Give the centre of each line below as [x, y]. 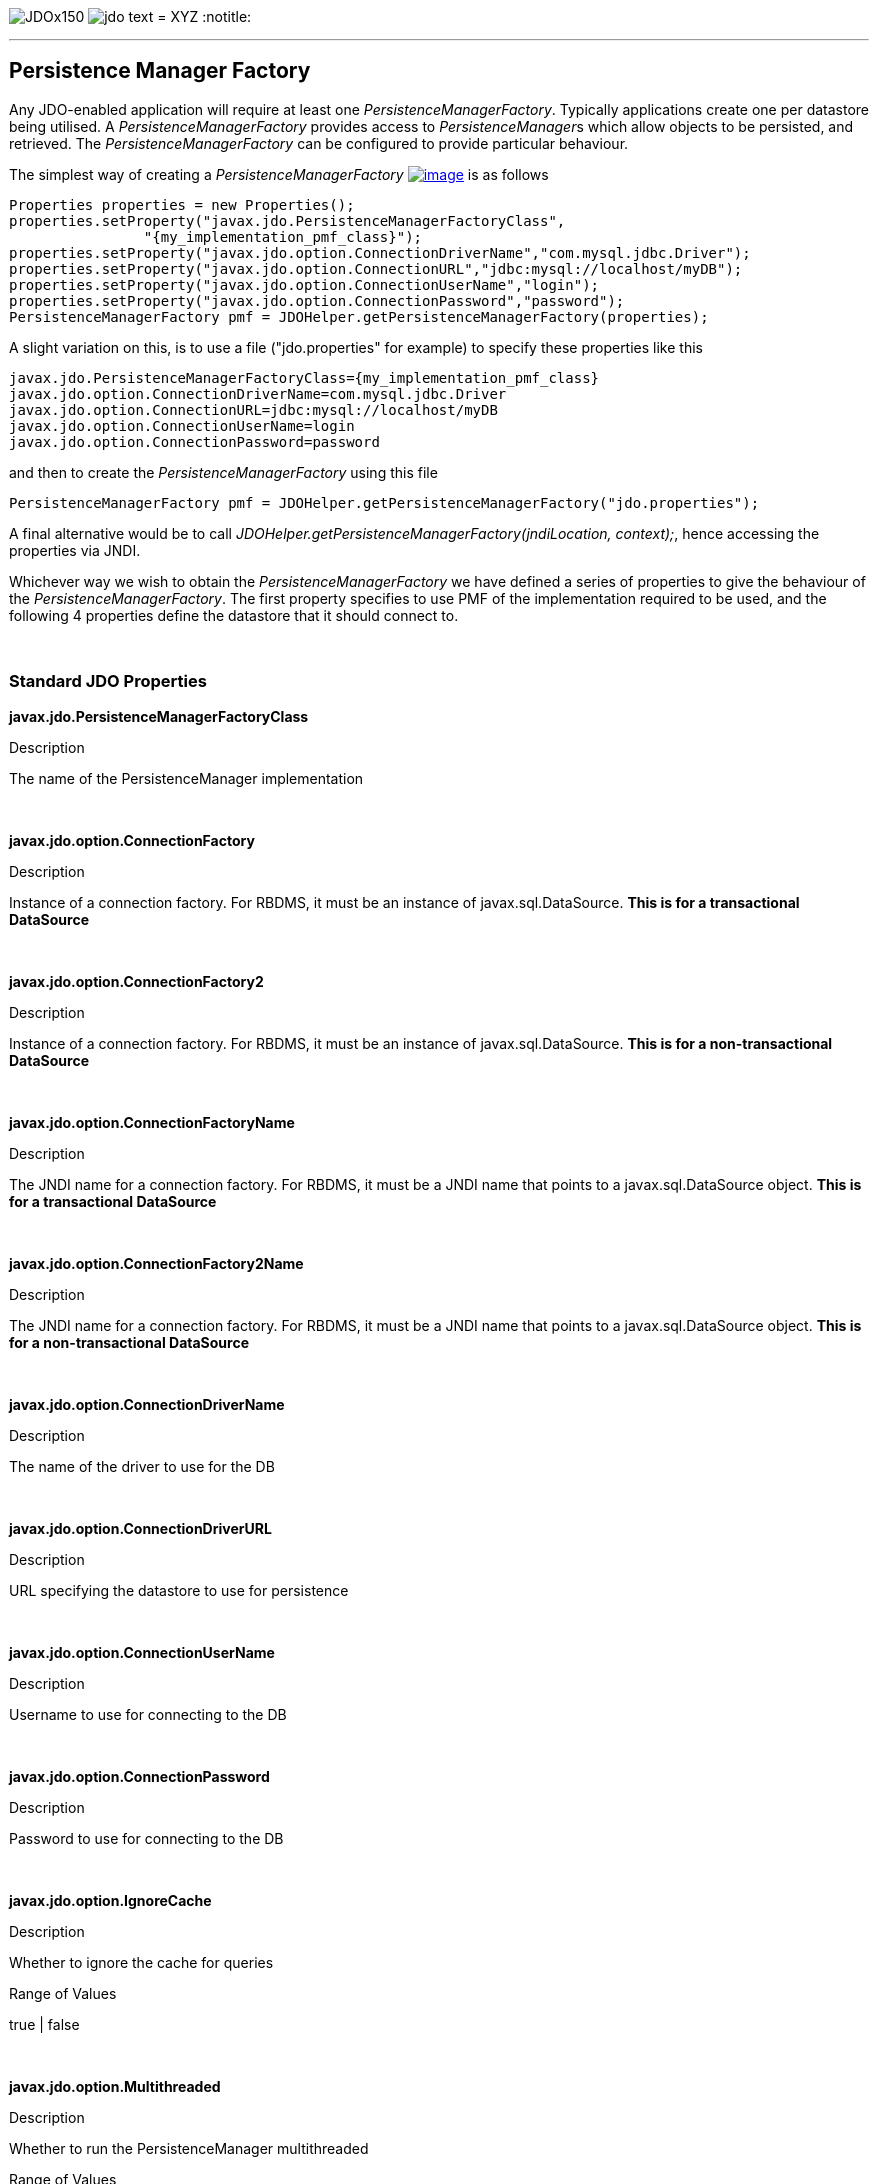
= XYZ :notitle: [204, 16]
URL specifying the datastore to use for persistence [179, 1590]
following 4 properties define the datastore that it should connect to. [234, 615]
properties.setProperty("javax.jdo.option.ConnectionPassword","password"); [317, 300]
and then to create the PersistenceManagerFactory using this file [223, 472]
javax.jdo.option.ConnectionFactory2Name [156, 1263]
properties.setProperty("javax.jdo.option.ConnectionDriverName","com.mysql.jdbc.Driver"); [380, 252]
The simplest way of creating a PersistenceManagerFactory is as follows [279, 174]
